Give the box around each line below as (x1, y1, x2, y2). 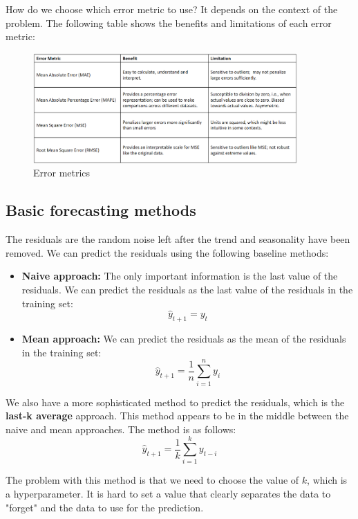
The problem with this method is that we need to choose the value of (6, 473, 299, 487)
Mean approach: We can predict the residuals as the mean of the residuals (21, 331, 346, 346)
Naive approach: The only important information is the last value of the (21, 268, 338, 283)
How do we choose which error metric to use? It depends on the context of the (6, 2, 338, 16)
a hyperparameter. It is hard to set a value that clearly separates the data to (6, 486, 331, 501)
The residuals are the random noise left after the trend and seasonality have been (6, 232, 350, 246)
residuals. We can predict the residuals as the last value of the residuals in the (21, 282, 353, 297)
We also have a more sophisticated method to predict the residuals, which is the (6, 394, 345, 409)
